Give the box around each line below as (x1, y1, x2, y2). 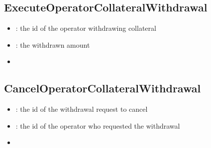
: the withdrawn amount (15, 39, 90, 50)
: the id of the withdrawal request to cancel (15, 104, 148, 114)
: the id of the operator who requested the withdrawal (15, 120, 180, 131)
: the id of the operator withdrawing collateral (15, 23, 156, 33)
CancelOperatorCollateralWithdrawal (4, 80, 201, 96)
